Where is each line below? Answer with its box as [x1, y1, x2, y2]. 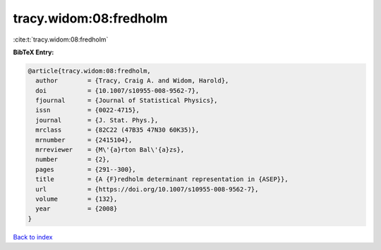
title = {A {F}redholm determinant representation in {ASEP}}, [35, 175, 289, 183]
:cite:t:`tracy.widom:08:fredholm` [13, 35, 109, 44]
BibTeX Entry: [13, 48, 54, 56]
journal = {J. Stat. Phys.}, [35, 116, 159, 124]
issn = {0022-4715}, [35, 106, 140, 114]
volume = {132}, [35, 195, 118, 203]
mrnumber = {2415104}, [35, 136, 133, 144]
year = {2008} [35, 205, 118, 213]
